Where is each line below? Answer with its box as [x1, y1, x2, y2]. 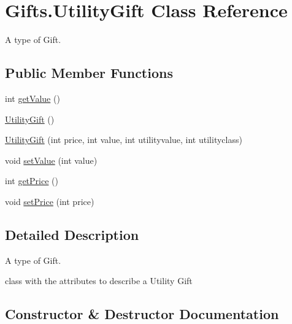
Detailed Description [5, 225, 139, 244]
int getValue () [5, 91, 60, 104]
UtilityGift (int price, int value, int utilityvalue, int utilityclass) [5, 133, 242, 146]
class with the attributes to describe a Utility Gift [5, 274, 193, 287]
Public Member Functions [5, 63, 173, 82]
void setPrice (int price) [5, 195, 94, 207]
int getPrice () [5, 174, 58, 187]
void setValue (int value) [5, 153, 98, 166]
